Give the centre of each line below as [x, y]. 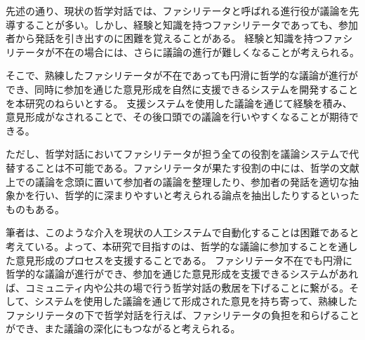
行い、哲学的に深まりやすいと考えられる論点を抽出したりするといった [197, 195]
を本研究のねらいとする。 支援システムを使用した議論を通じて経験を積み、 [179, 103]
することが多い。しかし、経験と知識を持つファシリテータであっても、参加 [187, 24]
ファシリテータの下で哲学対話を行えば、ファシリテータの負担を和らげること [182, 314]
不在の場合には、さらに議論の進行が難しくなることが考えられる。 [207, 52]
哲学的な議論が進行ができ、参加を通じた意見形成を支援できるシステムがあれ [182, 274]
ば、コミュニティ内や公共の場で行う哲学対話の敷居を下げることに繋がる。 [178, 287]
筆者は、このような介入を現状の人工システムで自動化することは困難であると [182, 232]
